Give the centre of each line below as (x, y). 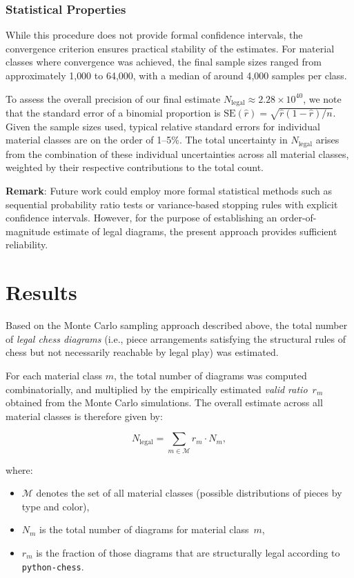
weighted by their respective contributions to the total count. (135, 167)
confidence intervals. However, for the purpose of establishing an (141, 218)
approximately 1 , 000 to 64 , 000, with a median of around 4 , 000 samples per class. (176, 75)
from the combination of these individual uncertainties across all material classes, (177, 153)
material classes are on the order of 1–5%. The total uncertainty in (147, 140)
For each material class (54, 375)
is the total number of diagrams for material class (144, 529)
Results (41, 292)
